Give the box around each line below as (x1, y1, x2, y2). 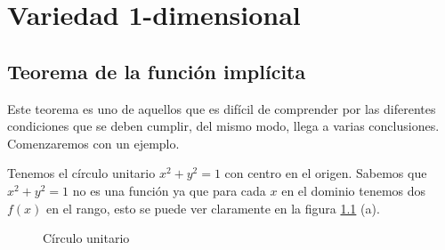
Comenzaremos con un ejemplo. (7, 133, 180, 152)
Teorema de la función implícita (7, 57, 306, 85)
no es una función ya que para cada (72, 181, 266, 199)
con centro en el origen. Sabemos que (224, 164, 427, 182)
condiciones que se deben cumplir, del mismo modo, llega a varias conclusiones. (7, 117, 440, 135)
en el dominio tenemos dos (281, 181, 426, 199)
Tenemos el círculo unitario (7, 164, 156, 182)
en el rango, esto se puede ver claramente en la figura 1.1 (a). (46, 198, 380, 217)
